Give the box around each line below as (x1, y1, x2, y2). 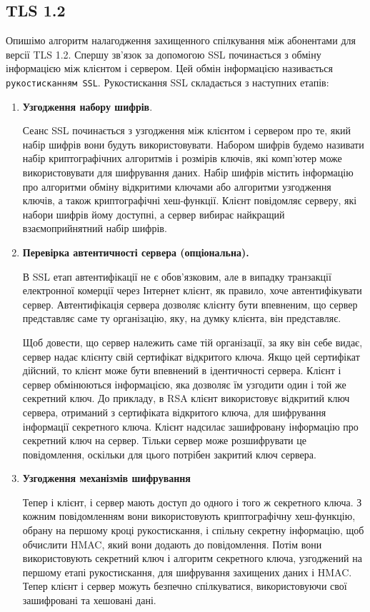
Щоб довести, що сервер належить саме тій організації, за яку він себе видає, (22, 334, 363, 349)
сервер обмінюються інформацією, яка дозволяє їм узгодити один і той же (22, 376, 346, 391)
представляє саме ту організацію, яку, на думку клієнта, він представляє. (22, 311, 341, 326)
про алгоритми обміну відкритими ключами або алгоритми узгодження (22, 179, 331, 194)
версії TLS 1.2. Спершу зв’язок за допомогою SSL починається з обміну (6, 46, 321, 61)
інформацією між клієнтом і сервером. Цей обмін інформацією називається (6, 61, 333, 76)
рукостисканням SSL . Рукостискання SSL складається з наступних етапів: (6, 74, 329, 89)
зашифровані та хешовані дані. (22, 593, 156, 608)
